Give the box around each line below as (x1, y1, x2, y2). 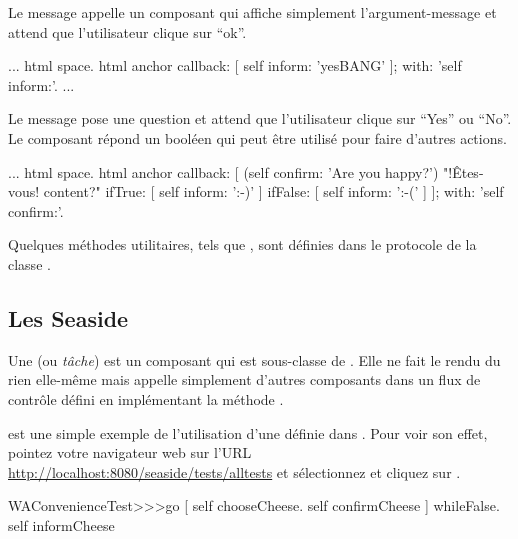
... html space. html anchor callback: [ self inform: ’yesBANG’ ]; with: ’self (8, 55, 462, 76)
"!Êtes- (443, 161, 484, 182)
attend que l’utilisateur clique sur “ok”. (8, 21, 247, 42)
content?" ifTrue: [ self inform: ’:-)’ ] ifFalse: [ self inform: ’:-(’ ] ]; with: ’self (43, 181, 504, 202)
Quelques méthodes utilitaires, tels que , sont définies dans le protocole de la (8, 234, 477, 255)
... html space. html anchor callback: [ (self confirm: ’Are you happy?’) (8, 161, 439, 182)
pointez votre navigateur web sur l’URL (8, 442, 252, 463)
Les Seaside (8, 302, 129, 333)
